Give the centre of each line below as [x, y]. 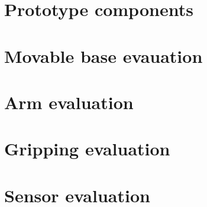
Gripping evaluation [87, 149]
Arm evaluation [69, 102]
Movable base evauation [103, 55]
